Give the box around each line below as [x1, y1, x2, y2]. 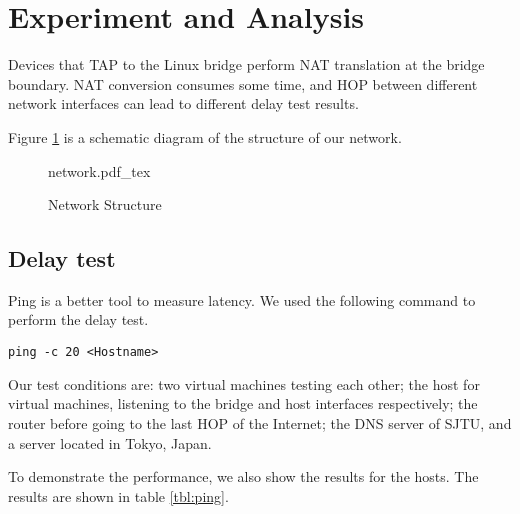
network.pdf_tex [48, 160, 151, 181]
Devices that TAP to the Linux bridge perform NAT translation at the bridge [8, 54, 485, 75]
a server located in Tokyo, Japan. [8, 432, 212, 453]
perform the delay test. [8, 309, 149, 330]
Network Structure [48, 194, 162, 215]
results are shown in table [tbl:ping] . [8, 485, 229, 506]
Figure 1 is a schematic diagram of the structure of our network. [8, 126, 402, 147]
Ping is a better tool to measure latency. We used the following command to [8, 289, 476, 310]
